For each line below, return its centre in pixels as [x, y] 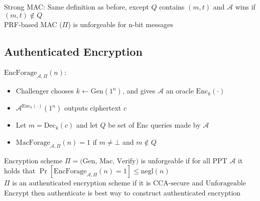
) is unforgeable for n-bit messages [120, 24]
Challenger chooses [45, 91]
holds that [20, 171]
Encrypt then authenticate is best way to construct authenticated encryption [122, 192]
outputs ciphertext [93, 108]
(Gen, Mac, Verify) [109, 161]
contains [172, 7]
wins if [245, 7]
